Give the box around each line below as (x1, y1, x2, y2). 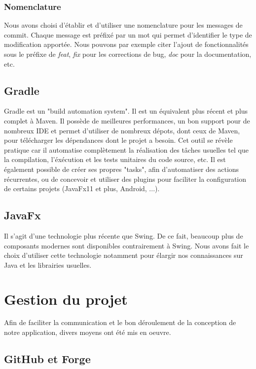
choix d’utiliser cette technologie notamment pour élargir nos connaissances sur (4, 250, 243, 260)
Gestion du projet (4, 288, 128, 309)
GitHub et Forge (4, 351, 91, 367)
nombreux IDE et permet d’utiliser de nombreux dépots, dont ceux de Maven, (4, 125, 240, 135)
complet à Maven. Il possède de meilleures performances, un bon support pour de (4, 115, 250, 125)
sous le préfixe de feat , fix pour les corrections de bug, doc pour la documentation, (4, 49, 252, 59)
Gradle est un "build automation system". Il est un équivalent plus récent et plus (4, 106, 248, 116)
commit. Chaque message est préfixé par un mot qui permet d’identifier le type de (4, 29, 252, 40)
